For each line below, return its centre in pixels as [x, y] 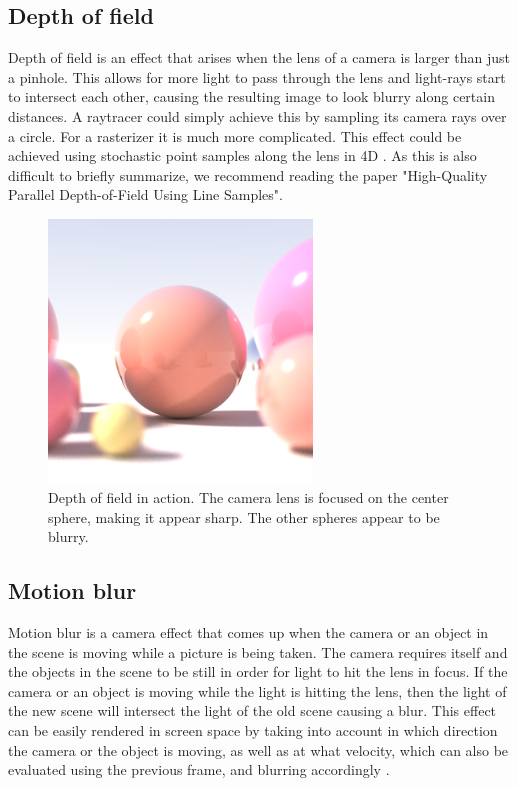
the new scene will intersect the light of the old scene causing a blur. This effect [252, 710]
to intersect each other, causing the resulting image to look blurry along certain [251, 96]
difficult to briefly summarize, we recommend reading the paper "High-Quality [248, 174]
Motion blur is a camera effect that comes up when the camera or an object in [248, 632]
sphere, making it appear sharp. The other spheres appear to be [244, 516]
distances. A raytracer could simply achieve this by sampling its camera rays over [257, 115]
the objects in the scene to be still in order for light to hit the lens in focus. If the [258, 671]
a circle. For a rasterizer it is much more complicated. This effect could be [235, 135]
